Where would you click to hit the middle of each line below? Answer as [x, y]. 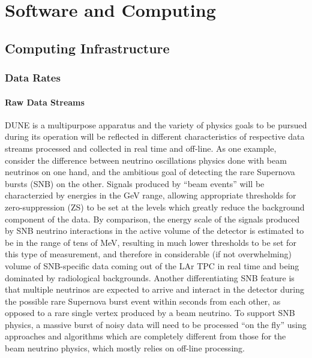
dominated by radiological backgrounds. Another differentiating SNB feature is [150, 277]
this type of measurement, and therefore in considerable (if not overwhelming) [148, 254]
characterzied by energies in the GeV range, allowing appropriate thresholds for [151, 195]
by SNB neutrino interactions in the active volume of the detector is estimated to [154, 231]
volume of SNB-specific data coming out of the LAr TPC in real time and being [152, 265]
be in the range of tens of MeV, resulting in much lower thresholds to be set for [151, 242]
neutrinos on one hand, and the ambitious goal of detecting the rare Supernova [150, 172]
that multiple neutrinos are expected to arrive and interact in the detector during [154, 289]
